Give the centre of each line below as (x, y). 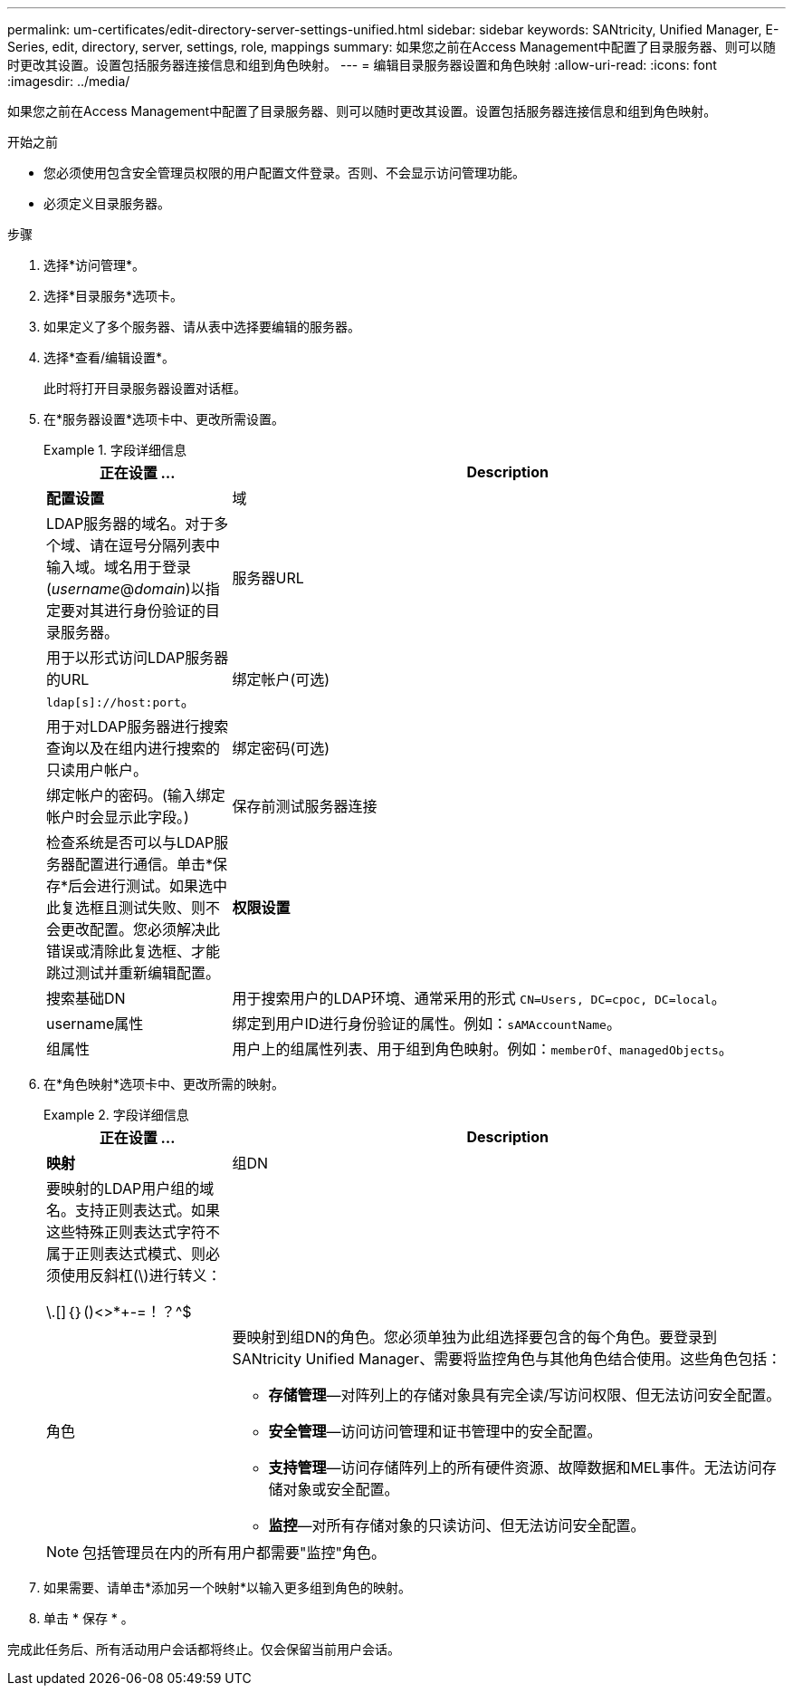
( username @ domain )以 (126, 589)
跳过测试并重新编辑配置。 (134, 973)
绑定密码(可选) (281, 748)
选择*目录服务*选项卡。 (114, 296)
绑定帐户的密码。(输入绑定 (136, 795)
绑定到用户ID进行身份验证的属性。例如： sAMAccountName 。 (426, 1024)
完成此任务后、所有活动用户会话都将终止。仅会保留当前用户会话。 (204, 1649)
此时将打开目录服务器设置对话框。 (145, 388)
